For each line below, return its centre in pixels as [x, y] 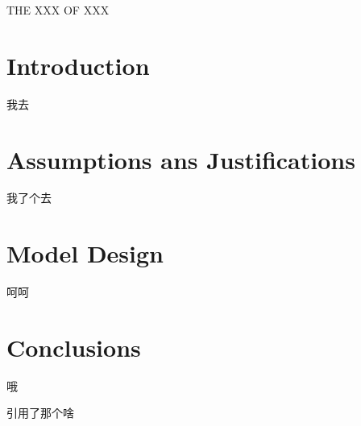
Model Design [85, 253]
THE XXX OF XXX [58, 10]
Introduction [78, 65]
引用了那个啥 [40, 413]
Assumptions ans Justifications [181, 159]
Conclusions [74, 347]
